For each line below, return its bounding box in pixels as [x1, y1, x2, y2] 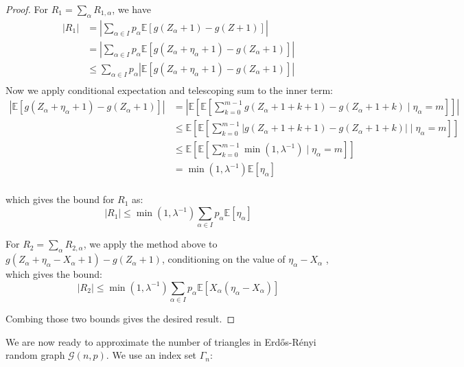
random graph [5, 348, 65, 362]
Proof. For [5, 2, 49, 16]
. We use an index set [106, 348, 197, 362]
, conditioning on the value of [161, 252, 286, 266]
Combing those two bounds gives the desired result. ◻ [5, 311, 235, 326]
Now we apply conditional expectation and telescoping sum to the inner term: [5, 82, 334, 97]
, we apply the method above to [83, 237, 218, 251]
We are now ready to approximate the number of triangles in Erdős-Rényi [5, 334, 316, 348]
